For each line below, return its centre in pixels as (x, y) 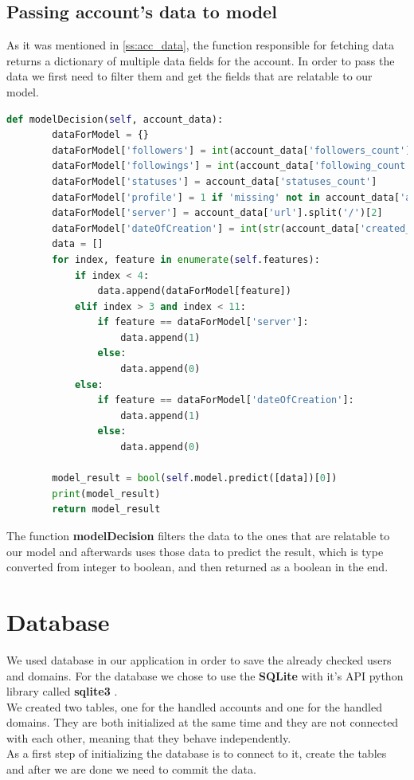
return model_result (106, 510)
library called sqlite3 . (62, 691)
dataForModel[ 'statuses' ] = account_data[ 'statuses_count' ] (215, 181)
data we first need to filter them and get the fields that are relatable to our (189, 76)
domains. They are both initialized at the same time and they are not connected (203, 722)
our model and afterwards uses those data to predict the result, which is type (195, 551)
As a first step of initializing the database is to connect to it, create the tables (197, 753)
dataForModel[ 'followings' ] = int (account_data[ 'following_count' (232, 166)
